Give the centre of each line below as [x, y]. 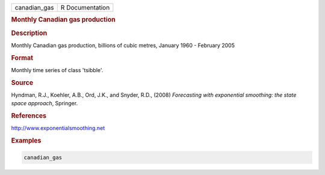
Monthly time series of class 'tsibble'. [57, 70]
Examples [26, 141]
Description [29, 33]
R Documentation [85, 8]
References [29, 116]
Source [22, 82]
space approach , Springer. [45, 103]
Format [22, 58]
